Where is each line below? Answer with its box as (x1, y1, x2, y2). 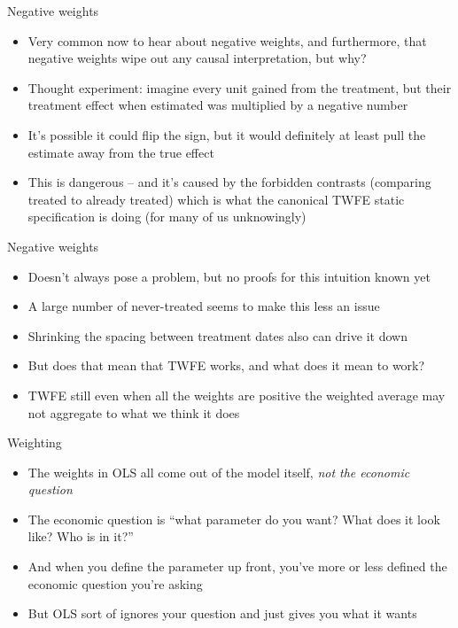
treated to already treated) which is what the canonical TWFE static (27, 190, 405, 208)
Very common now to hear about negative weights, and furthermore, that (27, 31, 427, 50)
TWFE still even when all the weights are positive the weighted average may (27, 385, 446, 404)
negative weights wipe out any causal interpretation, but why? (27, 49, 367, 67)
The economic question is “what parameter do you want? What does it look (27, 509, 440, 528)
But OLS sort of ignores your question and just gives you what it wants (27, 604, 417, 623)
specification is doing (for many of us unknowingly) (27, 207, 307, 226)
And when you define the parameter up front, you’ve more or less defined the (27, 557, 447, 576)
